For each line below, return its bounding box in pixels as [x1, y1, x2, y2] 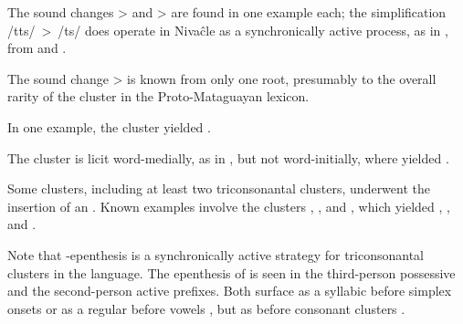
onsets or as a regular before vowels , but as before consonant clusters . [7, 298, 405, 318]
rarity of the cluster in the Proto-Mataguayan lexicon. [7, 87, 310, 106]
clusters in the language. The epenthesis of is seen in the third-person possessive [7, 263, 456, 282]
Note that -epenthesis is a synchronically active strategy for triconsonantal [7, 245, 424, 264]
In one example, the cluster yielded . [7, 117, 211, 136]
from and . [7, 38, 67, 57]
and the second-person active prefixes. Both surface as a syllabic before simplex [7, 281, 452, 300]
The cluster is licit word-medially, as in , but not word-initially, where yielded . [7, 148, 449, 167]
